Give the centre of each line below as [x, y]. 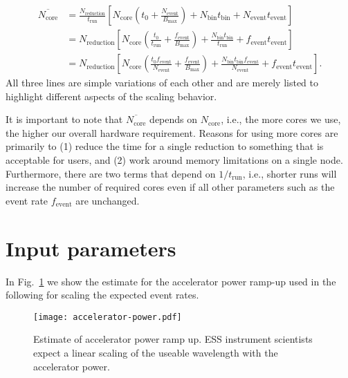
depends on [174, 119]
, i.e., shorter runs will [290, 173]
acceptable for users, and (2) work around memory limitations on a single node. [174, 160]
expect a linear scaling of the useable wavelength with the [156, 352]
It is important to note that [64, 119]
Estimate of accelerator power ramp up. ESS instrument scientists [173, 339]
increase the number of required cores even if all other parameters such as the [170, 187]
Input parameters [91, 248]
